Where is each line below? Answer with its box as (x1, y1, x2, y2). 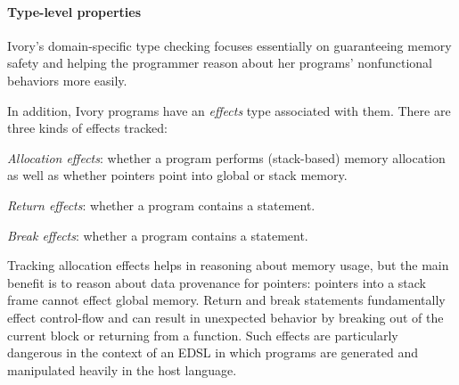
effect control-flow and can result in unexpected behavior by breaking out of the (7, 307, 444, 326)
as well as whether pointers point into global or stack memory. (7, 166, 348, 184)
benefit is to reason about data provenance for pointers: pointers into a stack (7, 273, 426, 291)
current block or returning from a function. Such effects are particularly (7, 325, 398, 344)
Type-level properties (7, 2, 141, 20)
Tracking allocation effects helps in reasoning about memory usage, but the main (7, 256, 449, 274)
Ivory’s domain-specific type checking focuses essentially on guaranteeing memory (7, 36, 452, 54)
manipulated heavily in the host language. (7, 360, 237, 379)
